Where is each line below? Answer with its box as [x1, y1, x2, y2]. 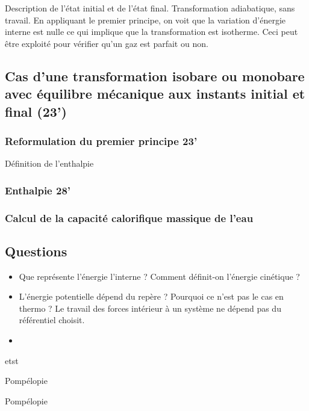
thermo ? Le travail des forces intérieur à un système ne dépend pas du [19, 301, 281, 314]
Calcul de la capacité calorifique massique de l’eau [5, 210, 254, 225]
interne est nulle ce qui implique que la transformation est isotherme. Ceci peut [5, 25, 298, 38]
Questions [5, 241, 67, 260]
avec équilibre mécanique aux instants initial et [5, 84, 305, 103]
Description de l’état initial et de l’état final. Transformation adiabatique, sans [5, 2, 295, 14]
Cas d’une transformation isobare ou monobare [5, 66, 305, 85]
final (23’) [5, 102, 67, 120]
